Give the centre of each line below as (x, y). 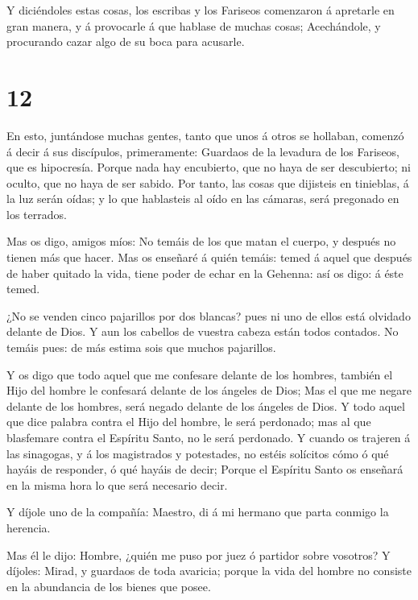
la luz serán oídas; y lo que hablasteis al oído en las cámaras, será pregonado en (203, 199)
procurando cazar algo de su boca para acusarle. (126, 41)
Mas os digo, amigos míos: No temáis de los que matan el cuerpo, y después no (201, 241)
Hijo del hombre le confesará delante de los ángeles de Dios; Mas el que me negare (209, 390)
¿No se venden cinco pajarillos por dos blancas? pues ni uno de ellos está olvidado (209, 315)
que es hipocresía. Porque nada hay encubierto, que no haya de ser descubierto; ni (209, 167)
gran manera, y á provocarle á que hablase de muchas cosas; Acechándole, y (194, 25)
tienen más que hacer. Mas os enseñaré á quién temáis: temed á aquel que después (209, 257)
